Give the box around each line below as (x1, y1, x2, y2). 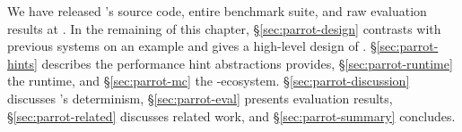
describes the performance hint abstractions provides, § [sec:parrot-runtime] (41, 54, 453, 72)
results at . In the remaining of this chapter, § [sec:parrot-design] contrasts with (7, 19, 441, 37)
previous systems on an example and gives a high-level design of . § (7, 37, 377, 55)
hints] (7, 54, 38, 72)
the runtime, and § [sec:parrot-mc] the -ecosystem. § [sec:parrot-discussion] (7, 71, 410, 90)
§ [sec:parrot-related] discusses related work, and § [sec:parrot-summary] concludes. (7, 106, 456, 125)
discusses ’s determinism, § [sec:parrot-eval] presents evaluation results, (7, 88, 393, 107)
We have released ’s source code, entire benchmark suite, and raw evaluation (7, 2, 427, 20)
